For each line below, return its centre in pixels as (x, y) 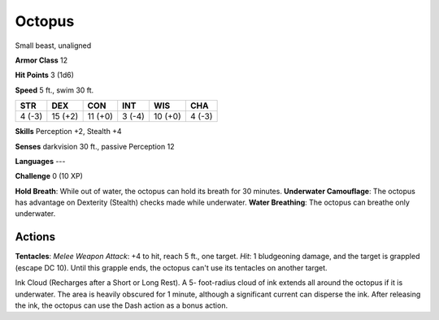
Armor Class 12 (41, 60)
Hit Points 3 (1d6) (45, 75)
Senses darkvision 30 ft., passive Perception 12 (95, 146)
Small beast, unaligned (53, 45)
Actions (35, 237)
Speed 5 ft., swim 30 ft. (54, 90)
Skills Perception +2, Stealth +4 (68, 132)
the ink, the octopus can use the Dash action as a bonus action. (121, 305)
